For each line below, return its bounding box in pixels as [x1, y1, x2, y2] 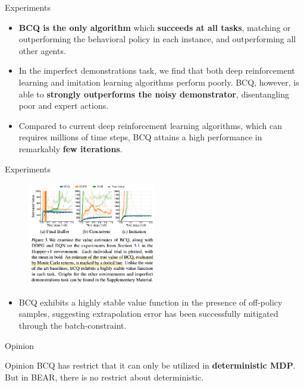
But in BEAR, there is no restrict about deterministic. [5, 370, 204, 383]
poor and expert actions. [18, 99, 109, 112]
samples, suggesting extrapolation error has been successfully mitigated [18, 307, 278, 320]
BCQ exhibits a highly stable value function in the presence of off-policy [18, 295, 283, 308]
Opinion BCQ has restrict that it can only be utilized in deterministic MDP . [5, 359, 296, 372]
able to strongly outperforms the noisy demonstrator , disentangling [18, 87, 290, 100]
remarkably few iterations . [18, 142, 123, 155]
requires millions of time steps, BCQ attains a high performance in [18, 131, 262, 143]
